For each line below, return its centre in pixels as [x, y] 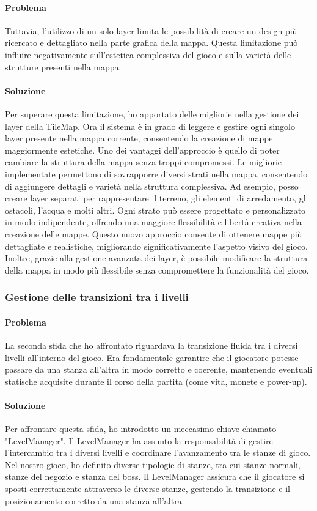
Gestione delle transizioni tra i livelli [97, 297]
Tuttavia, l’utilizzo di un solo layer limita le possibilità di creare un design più [151, 30]
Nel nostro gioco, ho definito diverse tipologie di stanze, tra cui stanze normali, [153, 464]
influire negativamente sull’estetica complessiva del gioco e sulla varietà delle [148, 54]
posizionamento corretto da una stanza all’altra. [95, 500]
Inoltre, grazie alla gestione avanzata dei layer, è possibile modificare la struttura [156, 258]
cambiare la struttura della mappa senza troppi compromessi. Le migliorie [143, 162]
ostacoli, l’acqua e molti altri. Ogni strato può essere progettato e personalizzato [155, 210]
